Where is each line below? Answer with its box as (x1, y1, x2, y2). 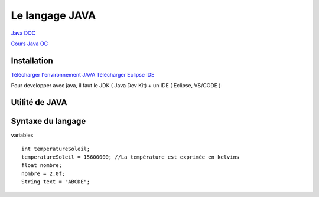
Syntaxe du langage (11, 116, 86, 126)
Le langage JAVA (11, 9, 96, 22)
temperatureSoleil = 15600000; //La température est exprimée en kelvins (21, 153, 240, 160)
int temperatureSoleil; (21, 145, 90, 152)
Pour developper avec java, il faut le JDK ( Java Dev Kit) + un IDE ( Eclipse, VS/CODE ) (11, 82, 221, 89)
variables (11, 132, 34, 139)
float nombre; (21, 162, 62, 169)
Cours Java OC (11, 40, 48, 47)
